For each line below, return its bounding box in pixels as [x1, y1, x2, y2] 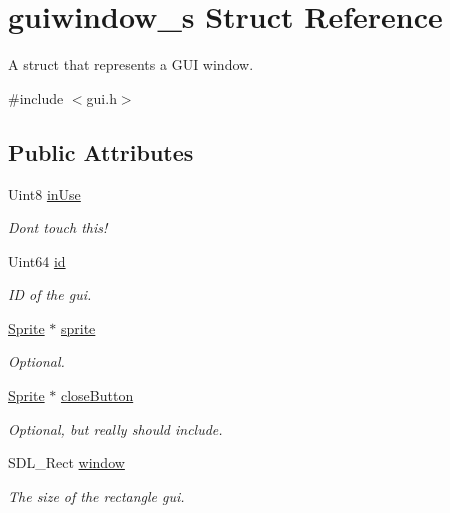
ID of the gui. [8, 284, 92, 305]
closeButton [60, 385, 134, 406]
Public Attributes [8, 136, 194, 167]
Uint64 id [8, 250, 66, 271]
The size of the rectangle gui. [8, 485, 185, 506]
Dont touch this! [8, 217, 108, 238]
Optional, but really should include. [8, 418, 223, 439]
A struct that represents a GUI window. [8, 54, 254, 75]
